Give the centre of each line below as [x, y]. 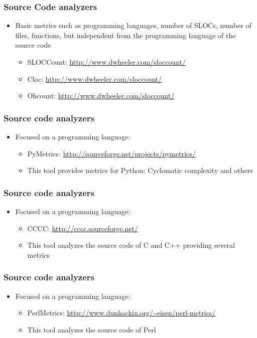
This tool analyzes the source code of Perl [92, 329]
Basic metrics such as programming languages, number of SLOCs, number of [133, 25]
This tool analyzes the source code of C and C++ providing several [131, 245]
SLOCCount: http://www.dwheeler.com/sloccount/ [106, 62]
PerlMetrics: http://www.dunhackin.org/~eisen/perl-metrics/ [121, 313]
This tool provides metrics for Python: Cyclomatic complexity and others [140, 170]
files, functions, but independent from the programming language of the [125, 35]
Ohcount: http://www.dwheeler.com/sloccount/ [101, 96]
